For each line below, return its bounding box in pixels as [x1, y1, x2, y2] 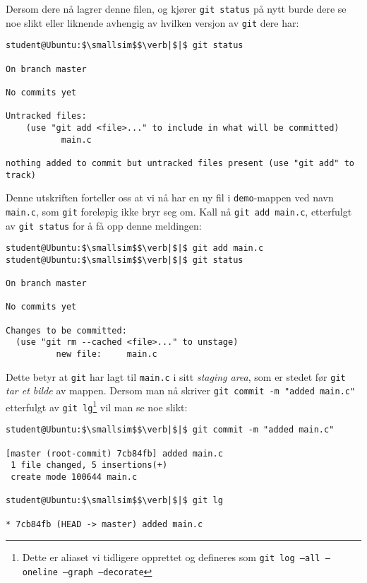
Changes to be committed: [6, 325, 127, 336]
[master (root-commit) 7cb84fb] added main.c [6, 448, 223, 459]
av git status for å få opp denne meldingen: [6, 218, 202, 232]
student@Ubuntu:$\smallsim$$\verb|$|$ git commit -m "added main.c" [6, 425, 335, 435]
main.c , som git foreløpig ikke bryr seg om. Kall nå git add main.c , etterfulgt [6, 204, 352, 218]
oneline [22, 567, 58, 577]
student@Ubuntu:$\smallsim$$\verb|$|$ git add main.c [6, 243, 264, 254]
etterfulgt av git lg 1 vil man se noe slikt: [6, 398, 188, 414]
